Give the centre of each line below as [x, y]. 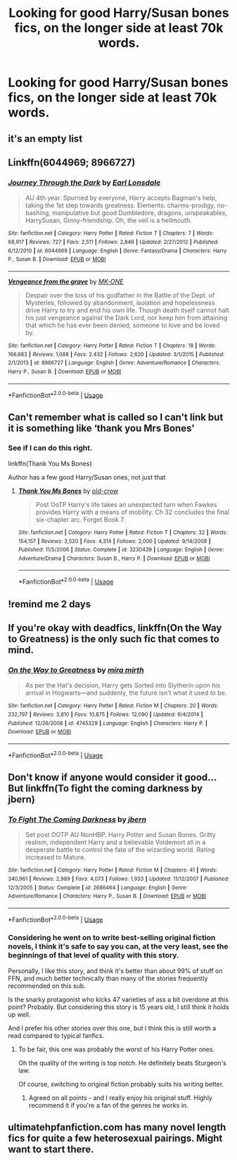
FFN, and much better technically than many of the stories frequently [108, 978]
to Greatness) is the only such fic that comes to [114, 639]
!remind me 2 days [50, 604]
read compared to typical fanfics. [56, 1035]
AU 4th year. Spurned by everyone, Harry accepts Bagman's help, [121, 198]
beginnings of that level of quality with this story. [94, 956]
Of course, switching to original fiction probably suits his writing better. [121, 1084]
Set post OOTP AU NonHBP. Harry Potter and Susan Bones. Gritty [121, 835]
